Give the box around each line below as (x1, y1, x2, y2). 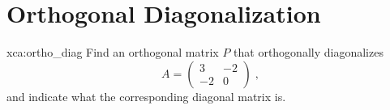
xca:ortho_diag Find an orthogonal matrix (6, 44, 219, 61)
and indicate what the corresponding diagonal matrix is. (6, 87, 286, 104)
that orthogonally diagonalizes (234, 44, 384, 61)
